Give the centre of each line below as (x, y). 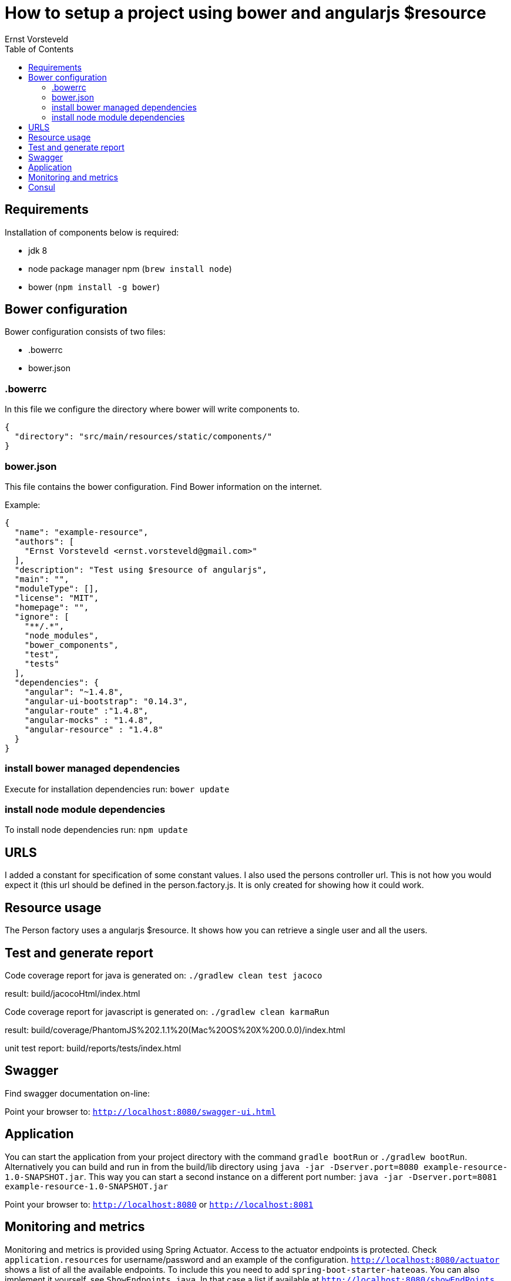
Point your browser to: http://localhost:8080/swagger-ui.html (140, 1111)
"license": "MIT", (57, 598)
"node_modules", (62, 635)
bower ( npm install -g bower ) (94, 287)
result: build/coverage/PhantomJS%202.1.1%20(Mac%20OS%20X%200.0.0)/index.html (175, 1030)
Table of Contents (39, 49)
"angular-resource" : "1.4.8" (94, 729)
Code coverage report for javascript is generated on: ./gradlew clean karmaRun (167, 1011)
